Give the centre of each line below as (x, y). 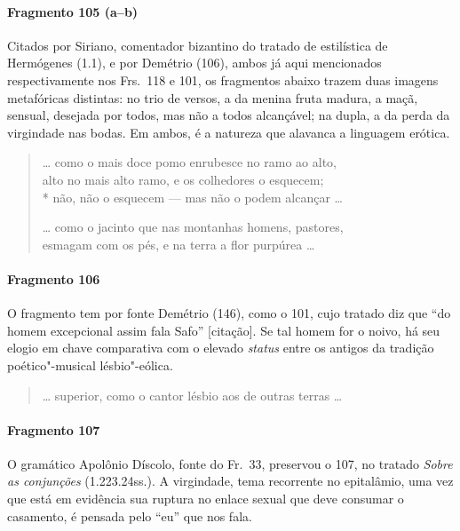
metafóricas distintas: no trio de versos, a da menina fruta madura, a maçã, (213, 97)
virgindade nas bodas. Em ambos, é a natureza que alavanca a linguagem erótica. (229, 132)
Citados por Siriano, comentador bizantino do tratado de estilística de (198, 45)
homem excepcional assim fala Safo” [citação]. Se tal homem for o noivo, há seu (224, 330)
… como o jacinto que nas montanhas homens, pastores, (193, 227)
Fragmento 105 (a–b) (73, 11)
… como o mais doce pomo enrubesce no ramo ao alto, (189, 162)
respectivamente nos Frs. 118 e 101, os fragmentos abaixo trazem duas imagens (223, 79)
